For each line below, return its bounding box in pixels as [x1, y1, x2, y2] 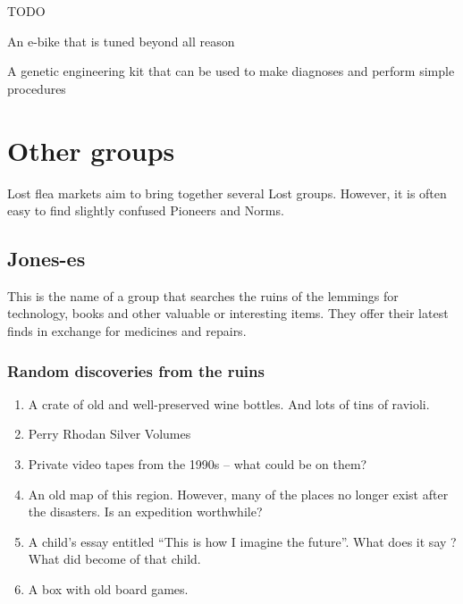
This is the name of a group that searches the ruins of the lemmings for [7, 286, 399, 305]
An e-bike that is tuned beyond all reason [7, 31, 235, 50]
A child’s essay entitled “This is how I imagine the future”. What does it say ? [28, 532, 457, 550]
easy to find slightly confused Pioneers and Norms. [7, 201, 284, 220]
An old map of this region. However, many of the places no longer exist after [28, 484, 449, 503]
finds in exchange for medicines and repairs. [7, 322, 247, 340]
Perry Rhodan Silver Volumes [28, 424, 191, 443]
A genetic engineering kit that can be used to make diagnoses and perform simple [7, 62, 455, 80]
